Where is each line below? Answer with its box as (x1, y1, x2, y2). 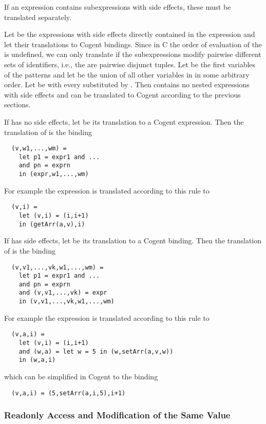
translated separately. (4, 11, 71, 22)
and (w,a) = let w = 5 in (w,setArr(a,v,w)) (18, 348, 174, 355)
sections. (4, 99, 31, 110)
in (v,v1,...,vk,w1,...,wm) (18, 298, 115, 305)
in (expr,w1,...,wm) (18, 170, 89, 178)
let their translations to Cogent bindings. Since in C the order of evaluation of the (4, 38, 262, 49)
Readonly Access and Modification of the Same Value (4, 409, 231, 421)
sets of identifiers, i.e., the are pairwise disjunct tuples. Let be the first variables (4, 59, 256, 69)
